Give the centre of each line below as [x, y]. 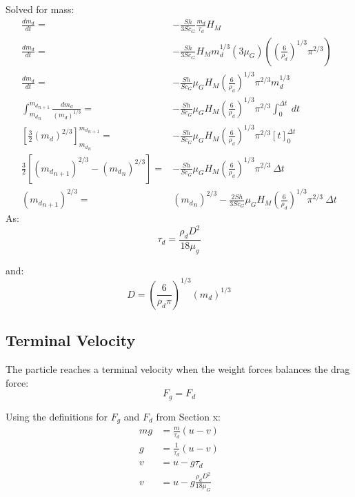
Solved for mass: [40, 9]
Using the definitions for [57, 416]
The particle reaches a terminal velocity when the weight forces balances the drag [178, 369]
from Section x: [188, 416]
